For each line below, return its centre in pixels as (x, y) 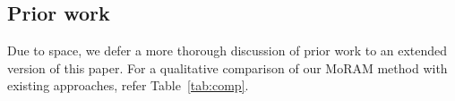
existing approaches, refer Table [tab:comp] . (128, 85)
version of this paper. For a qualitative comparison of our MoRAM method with (227, 67)
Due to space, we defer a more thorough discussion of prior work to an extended (227, 50)
